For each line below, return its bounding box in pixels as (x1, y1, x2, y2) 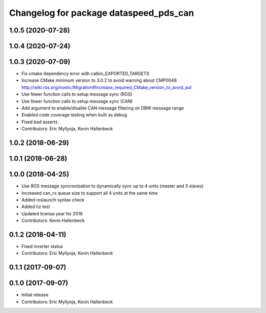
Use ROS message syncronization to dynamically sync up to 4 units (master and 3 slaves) (21, 183, 204, 189)
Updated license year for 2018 (21, 210, 83, 216)
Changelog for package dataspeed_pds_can (9, 7, 194, 18)
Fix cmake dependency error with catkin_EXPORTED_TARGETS (21, 70, 150, 76)
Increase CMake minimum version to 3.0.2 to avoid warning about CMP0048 (21, 77, 177, 83)
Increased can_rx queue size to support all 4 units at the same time (21, 190, 158, 196)
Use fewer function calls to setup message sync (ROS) (21, 91, 133, 97)
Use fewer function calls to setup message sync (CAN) (21, 98, 133, 104)
